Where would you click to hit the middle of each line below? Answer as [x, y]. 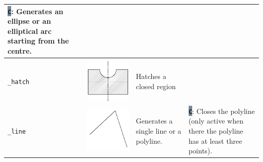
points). [200, 151]
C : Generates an [35, 11]
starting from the [38, 41]
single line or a [159, 131]
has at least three [215, 140]
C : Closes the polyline [222, 111]
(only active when [216, 121]
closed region [156, 86]
